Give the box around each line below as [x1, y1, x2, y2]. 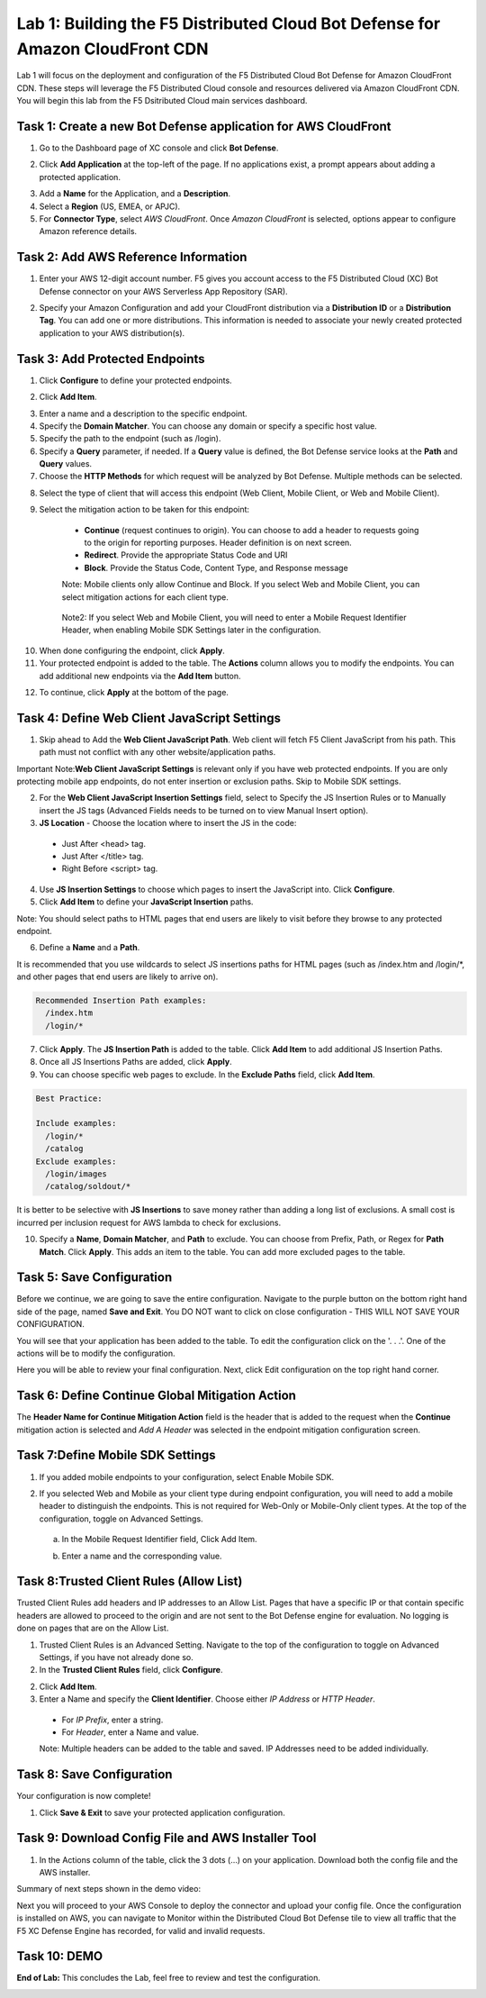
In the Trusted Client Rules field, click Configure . [39, 1665, 224, 1676]
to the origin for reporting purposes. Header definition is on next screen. [84, 537, 353, 549]
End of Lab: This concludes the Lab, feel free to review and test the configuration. [16, 1973, 321, 1984]
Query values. [39, 459, 93, 469]
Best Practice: [35, 1093, 103, 1103]
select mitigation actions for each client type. [61, 591, 229, 603]
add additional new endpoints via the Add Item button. [39, 670, 242, 681]
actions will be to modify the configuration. [16, 1348, 175, 1358]
